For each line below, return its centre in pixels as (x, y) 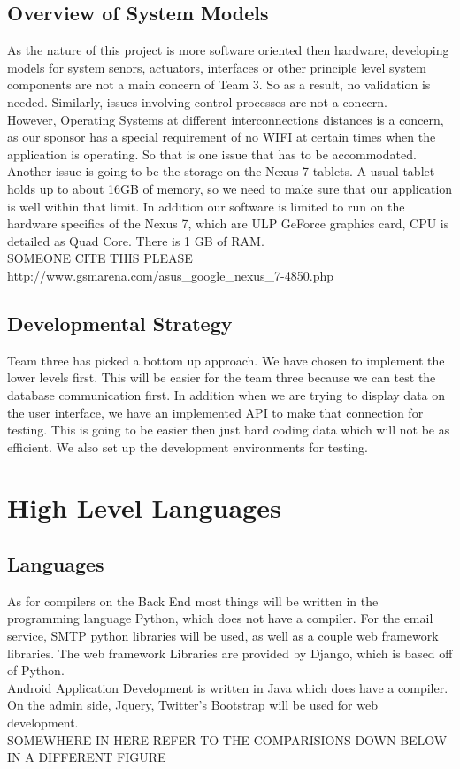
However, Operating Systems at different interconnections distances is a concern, (226, 119)
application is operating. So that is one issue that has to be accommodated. (212, 154)
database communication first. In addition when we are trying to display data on (226, 394)
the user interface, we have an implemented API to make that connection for (215, 412)
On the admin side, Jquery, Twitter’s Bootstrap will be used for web (192, 705)
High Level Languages (144, 508)
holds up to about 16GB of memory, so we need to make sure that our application (230, 188)
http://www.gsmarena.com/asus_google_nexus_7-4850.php (171, 275)
